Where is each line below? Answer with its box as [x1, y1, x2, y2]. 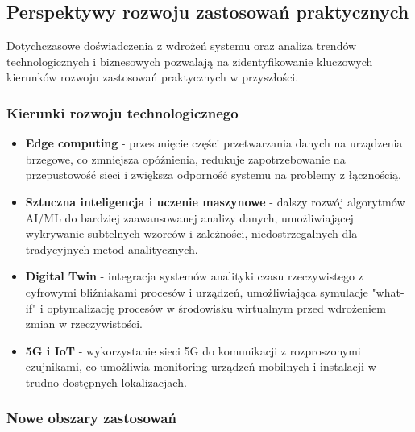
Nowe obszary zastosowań [6, 408, 176, 428]
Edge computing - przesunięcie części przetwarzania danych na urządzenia [25, 135, 403, 152]
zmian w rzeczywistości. [25, 315, 143, 332]
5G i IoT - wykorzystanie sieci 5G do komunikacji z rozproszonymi [25, 342, 361, 359]
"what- [371, 283, 405, 300]
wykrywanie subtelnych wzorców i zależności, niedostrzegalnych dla [25, 225, 358, 242]
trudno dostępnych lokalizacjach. [25, 373, 187, 390]
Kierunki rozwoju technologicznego [6, 102, 239, 123]
